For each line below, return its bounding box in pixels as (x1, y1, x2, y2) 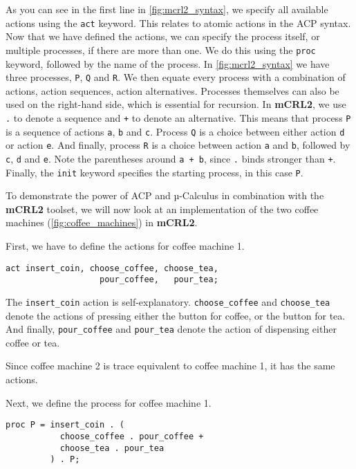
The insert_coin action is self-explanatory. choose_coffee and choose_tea (6, 294, 330, 309)
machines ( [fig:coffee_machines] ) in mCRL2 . (6, 215, 198, 230)
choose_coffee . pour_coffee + (59, 431, 204, 441)
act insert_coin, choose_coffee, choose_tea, (6, 263, 218, 273)
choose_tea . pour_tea (59, 443, 165, 453)
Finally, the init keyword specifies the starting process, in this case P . (6, 165, 303, 179)
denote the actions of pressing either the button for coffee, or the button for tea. (6, 308, 346, 322)
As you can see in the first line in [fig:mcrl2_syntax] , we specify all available (6, 2, 328, 16)
